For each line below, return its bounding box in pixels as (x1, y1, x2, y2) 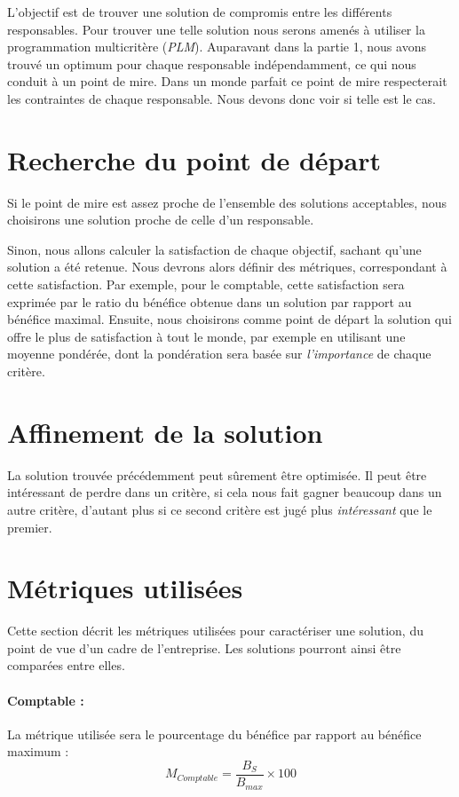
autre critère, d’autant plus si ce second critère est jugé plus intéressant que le (7, 500, 432, 518)
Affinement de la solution (7, 414, 323, 450)
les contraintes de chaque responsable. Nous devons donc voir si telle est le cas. (7, 89, 436, 107)
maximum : (7, 742, 69, 761)
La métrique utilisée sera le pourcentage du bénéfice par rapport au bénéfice (7, 724, 422, 743)
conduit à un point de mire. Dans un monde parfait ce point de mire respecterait (7, 72, 447, 91)
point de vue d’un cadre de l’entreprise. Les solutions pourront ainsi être (7, 638, 401, 657)
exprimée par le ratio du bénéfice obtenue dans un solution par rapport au (7, 292, 412, 311)
